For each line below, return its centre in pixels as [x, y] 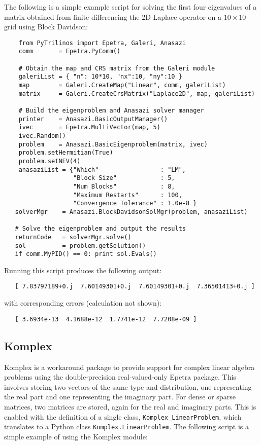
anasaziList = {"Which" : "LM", [102, 170]
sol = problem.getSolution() [80, 246]
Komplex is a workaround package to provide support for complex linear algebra [129, 367]
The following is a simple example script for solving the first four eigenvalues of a [130, 7]
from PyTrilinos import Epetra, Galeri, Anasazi [102, 43]
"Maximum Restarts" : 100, [128, 195]
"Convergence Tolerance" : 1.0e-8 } [135, 203]
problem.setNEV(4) [50, 161]
